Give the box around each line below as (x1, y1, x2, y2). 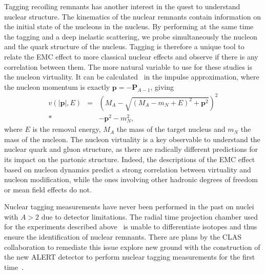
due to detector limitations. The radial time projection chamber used (41, 211, 258, 222)
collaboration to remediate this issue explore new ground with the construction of (4, 241, 260, 252)
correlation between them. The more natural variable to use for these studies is (4, 61, 252, 72)
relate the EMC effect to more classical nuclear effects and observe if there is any (4, 51, 258, 62)
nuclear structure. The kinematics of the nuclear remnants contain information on (4, 11, 261, 22)
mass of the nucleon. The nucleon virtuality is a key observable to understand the (4, 133, 260, 144)
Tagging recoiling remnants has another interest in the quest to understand (4, 1, 240, 11)
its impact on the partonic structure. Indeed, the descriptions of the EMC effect (4, 153, 255, 164)
